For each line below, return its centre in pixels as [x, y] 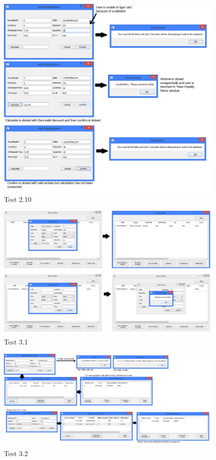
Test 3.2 [16, 453]
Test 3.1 [16, 341]
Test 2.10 [18, 199]
